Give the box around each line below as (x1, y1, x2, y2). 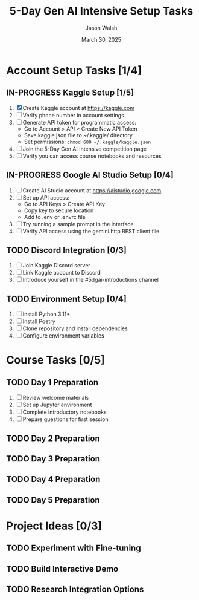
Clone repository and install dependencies (22, 325, 128, 332)
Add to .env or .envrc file (24, 213, 86, 220)
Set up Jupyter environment (22, 401, 92, 409)
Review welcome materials (22, 394, 89, 402)
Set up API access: (22, 194, 70, 201)
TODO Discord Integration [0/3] (6, 245, 127, 255)
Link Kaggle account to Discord (22, 269, 101, 276)
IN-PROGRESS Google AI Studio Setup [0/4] (6, 170, 174, 180)
